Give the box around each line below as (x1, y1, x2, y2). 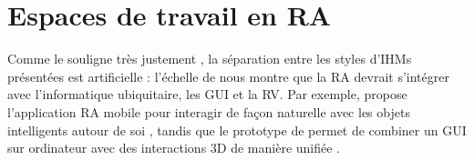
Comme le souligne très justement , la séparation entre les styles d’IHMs (7, 49, 412, 68)
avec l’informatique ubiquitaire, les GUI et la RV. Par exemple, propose (7, 85, 407, 104)
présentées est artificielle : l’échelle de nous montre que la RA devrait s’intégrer (7, 66, 449, 85)
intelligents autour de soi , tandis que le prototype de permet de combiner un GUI (7, 120, 467, 139)
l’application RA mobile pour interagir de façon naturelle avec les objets (7, 102, 410, 121)
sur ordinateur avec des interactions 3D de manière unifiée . (7, 138, 340, 157)
